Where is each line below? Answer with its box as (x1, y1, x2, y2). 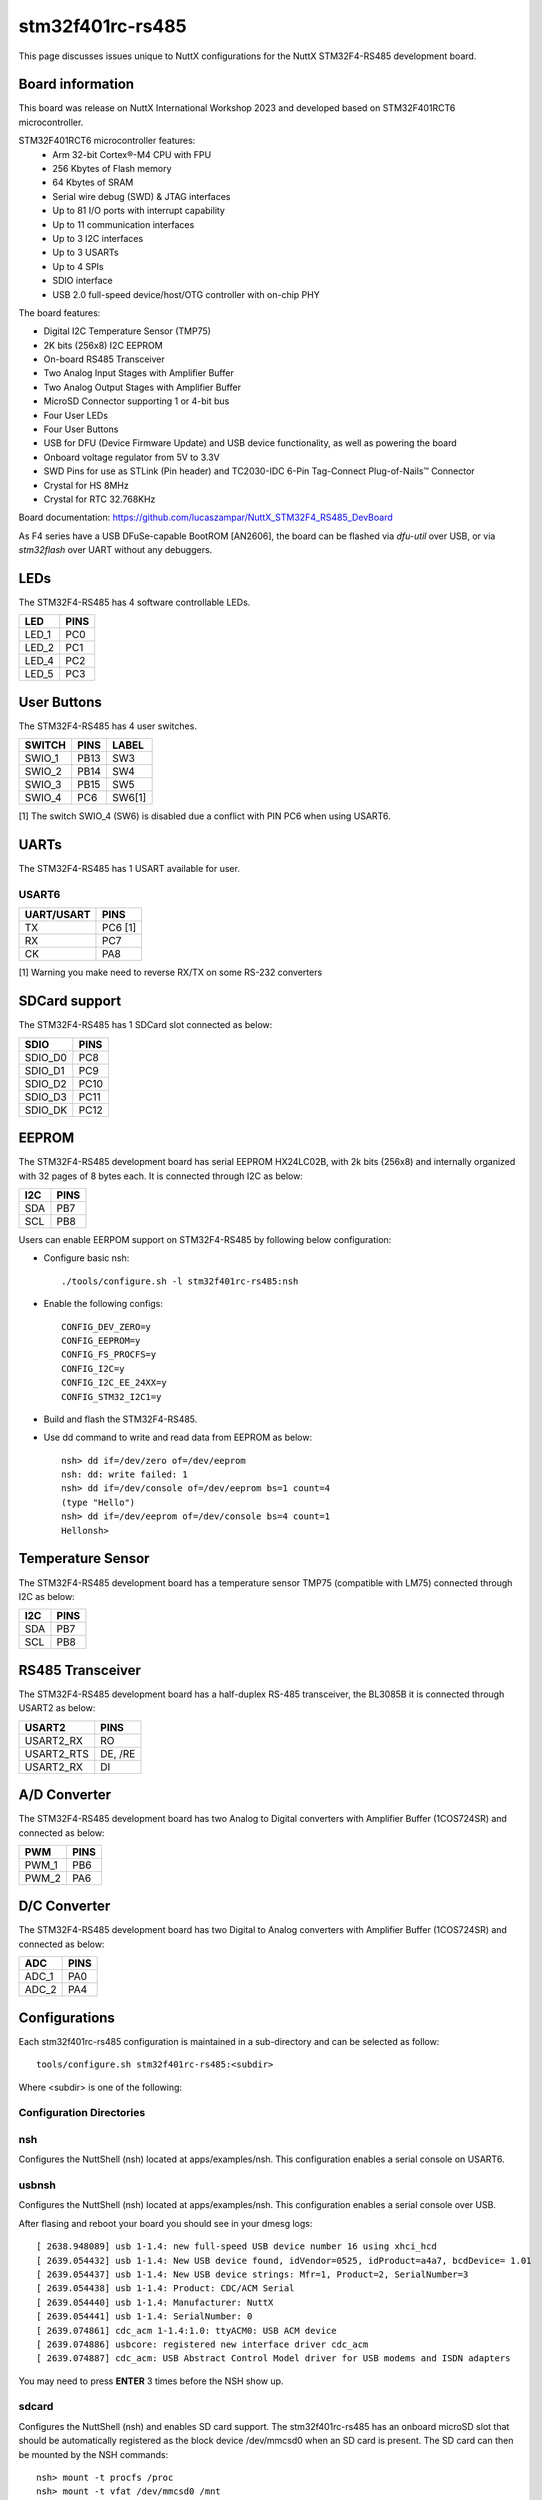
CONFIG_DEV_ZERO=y (61, 1321, 152, 1332)
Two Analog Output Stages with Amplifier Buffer (43, 381, 242, 393)
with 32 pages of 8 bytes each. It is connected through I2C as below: (18, 1170, 304, 1182)
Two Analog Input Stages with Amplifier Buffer (43, 367, 234, 379)
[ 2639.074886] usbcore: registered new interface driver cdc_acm (36, 2338, 369, 2350)
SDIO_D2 (24, 1076, 67, 1090)
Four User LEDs (43, 409, 109, 421)
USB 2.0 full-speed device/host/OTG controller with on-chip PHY (52, 288, 320, 300)
